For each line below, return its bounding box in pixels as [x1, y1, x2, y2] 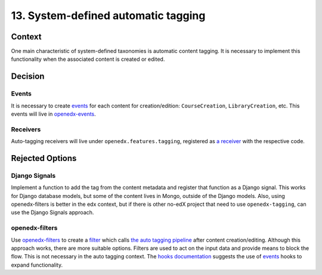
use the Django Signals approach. [11, 209, 94, 216]
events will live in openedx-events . [11, 110, 97, 118]
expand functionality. [11, 261, 63, 268]
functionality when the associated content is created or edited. [11, 55, 165, 63]
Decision [11, 72, 45, 82]
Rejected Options [11, 153, 77, 163]
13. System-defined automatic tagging [11, 9, 206, 22]
